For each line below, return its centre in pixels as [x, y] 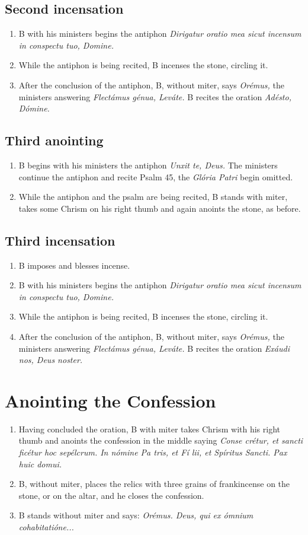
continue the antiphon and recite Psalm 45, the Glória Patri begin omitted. [156, 176]
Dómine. [34, 108]
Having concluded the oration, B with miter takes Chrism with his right [149, 429]
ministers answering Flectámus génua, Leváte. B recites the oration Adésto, [155, 96]
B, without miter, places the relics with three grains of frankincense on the [154, 484]
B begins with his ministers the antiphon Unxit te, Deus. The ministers [148, 165]
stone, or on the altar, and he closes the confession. [111, 495]
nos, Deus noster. [51, 360]
